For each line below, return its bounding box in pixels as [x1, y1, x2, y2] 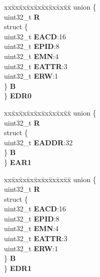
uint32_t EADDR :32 [4, 137, 73, 147]
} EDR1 [4, 262, 32, 273]
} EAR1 [4, 156, 32, 167]
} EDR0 [4, 90, 32, 101]
